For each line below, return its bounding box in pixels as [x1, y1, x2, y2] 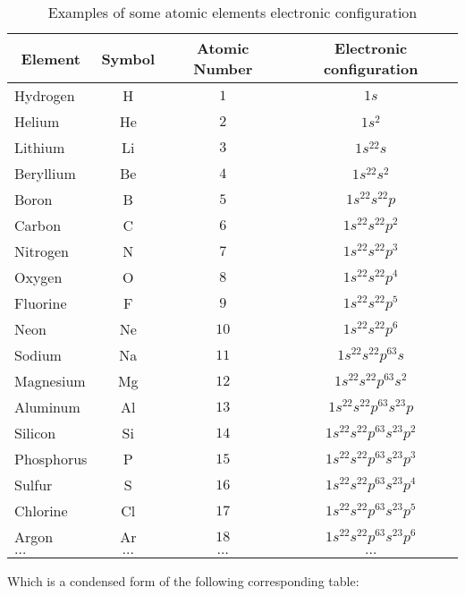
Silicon [14, 422, 56, 443]
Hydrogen [14, 85, 75, 106]
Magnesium [14, 370, 86, 391]
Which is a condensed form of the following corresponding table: [7, 572, 359, 590]
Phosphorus [14, 448, 88, 469]
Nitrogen [14, 241, 69, 261]
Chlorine [14, 500, 68, 521]
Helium [14, 111, 60, 132]
